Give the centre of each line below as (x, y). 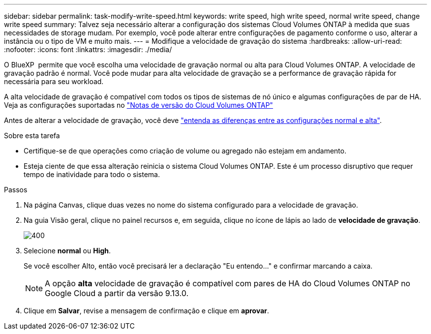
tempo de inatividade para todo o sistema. (92, 174)
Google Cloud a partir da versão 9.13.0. (117, 293)
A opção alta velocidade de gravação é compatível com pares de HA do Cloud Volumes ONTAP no (228, 283)
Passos (16, 190)
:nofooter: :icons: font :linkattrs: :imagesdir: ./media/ (88, 49)
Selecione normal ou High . (67, 251)
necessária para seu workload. (54, 81)
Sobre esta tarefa (32, 136)
